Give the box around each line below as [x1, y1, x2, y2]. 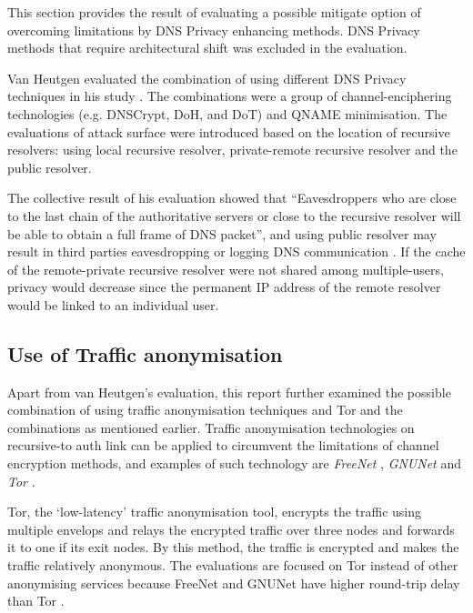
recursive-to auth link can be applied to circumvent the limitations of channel [7, 436, 439, 455]
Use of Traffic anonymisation [7, 339, 283, 367]
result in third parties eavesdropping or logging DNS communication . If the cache [7, 242, 466, 261]
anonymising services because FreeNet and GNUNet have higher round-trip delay [7, 573, 460, 592]
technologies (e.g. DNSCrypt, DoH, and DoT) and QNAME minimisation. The [7, 104, 448, 123]
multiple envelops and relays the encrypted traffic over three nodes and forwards [7, 519, 455, 538]
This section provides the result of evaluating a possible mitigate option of [7, 3, 421, 21]
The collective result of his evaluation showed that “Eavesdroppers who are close [7, 188, 457, 207]
